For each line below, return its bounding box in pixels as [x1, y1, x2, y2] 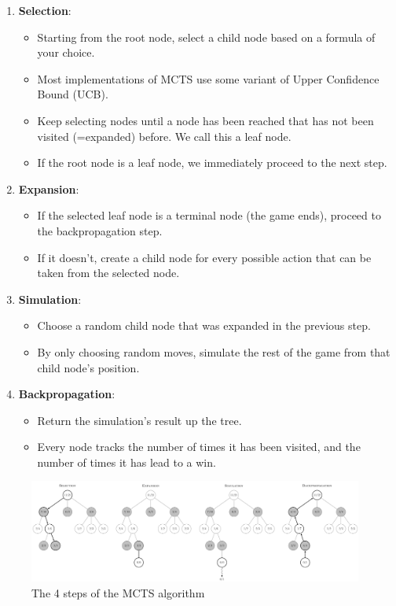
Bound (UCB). [37, 86, 108, 102]
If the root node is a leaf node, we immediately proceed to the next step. [37, 154, 387, 171]
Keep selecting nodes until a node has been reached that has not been [37, 112, 374, 128]
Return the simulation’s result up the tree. [37, 412, 242, 428]
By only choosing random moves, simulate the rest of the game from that [37, 343, 390, 360]
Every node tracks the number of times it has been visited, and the [37, 438, 361, 455]
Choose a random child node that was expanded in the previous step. [37, 317, 371, 334]
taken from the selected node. [37, 264, 180, 281]
